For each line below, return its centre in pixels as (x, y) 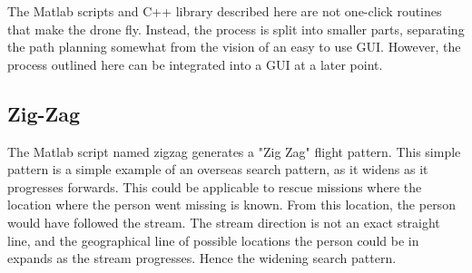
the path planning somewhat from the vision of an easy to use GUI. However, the (234, 47)
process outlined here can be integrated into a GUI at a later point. (195, 64)
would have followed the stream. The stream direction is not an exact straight (224, 222)
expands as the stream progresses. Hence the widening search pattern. (202, 258)
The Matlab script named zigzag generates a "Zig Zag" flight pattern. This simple (234, 151)
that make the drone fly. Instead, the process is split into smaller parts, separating (236, 29)
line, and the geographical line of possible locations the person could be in (213, 240)
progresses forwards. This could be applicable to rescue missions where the (215, 186)
